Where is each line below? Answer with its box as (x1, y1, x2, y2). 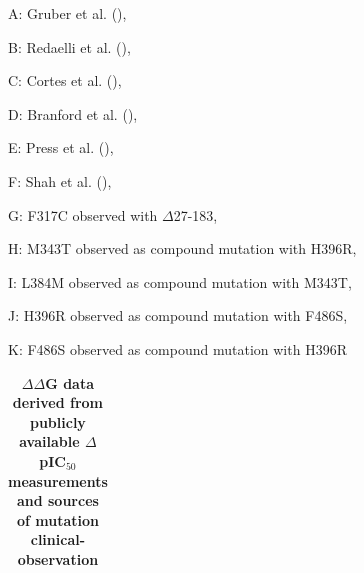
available (19, 431, 80, 452)
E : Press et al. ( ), (8, 137, 114, 158)
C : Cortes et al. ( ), (8, 70, 122, 91)
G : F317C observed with (8, 204, 158, 225)
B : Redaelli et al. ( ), (8, 36, 131, 57)
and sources (16, 490, 99, 511)
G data (45, 372, 95, 393)
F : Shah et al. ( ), (8, 170, 112, 191)
